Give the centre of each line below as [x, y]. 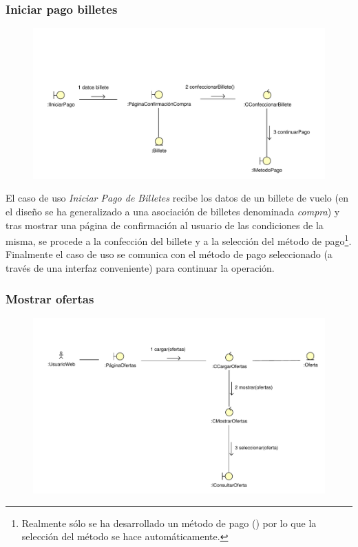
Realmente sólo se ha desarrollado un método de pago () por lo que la [169, 523]
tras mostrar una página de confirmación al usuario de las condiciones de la [165, 225]
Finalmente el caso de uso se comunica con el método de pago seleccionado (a [169, 254]
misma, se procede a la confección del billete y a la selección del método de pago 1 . [179, 240]
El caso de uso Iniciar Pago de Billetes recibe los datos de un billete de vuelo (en [177, 198]
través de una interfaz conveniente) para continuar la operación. [140, 268]
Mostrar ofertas [50, 298]
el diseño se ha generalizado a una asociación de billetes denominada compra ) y [173, 212]
